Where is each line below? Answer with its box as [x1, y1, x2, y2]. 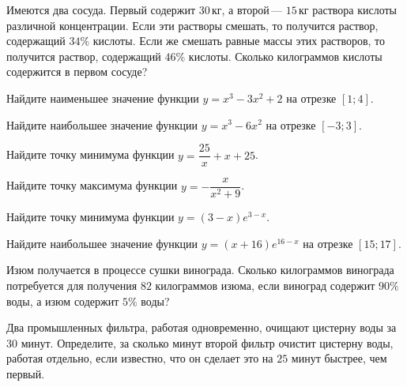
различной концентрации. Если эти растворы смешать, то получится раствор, [6, 17, 379, 33]
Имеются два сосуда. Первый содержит [6, 2, 196, 17]
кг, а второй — [212, 2, 283, 17]
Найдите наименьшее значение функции [6, 89, 199, 106]
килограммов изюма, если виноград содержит [155, 277, 375, 294]
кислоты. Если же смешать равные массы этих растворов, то [92, 32, 386, 49]
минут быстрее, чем [291, 350, 387, 366]
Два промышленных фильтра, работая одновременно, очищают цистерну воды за [6, 319, 397, 336]
